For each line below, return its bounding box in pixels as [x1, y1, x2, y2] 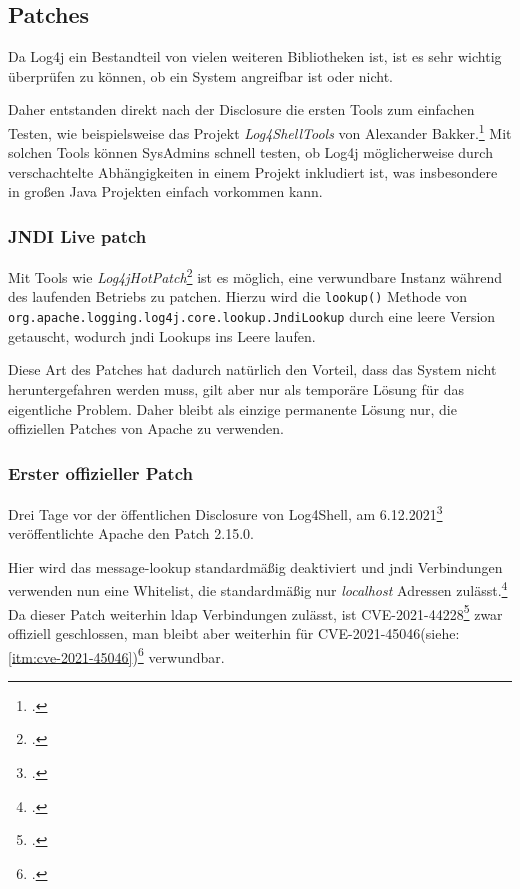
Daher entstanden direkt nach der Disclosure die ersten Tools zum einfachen [8, 99, 475, 120]
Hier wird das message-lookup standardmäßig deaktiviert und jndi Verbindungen [8, 556, 503, 577]
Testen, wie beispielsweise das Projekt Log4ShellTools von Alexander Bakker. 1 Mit [8, 119, 512, 143]
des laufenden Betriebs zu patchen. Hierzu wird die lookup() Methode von [8, 286, 468, 307]
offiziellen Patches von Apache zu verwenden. [8, 418, 284, 439]
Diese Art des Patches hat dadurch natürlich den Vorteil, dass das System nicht [8, 359, 497, 380]
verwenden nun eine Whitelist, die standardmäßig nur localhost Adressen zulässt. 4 [8, 577, 508, 601]
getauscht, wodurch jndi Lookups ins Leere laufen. [8, 325, 316, 346]
